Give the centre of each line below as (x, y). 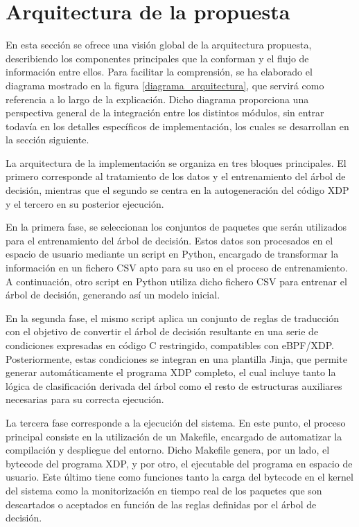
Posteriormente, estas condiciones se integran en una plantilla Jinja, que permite (176, 358)
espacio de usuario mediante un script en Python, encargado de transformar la (172, 254)
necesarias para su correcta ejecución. (85, 399)
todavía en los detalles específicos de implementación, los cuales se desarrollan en (177, 126)
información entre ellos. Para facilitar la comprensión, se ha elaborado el (159, 72)
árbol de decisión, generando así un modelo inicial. (113, 295)
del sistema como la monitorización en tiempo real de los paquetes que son (164, 490)
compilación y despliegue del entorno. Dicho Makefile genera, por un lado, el (168, 450)
